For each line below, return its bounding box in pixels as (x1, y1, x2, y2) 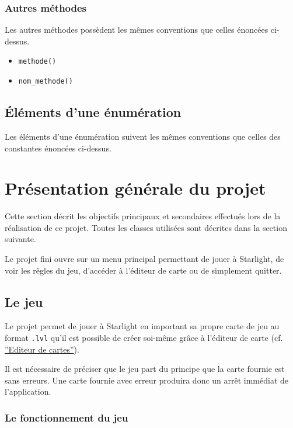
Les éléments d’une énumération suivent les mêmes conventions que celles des (5, 130, 281, 142)
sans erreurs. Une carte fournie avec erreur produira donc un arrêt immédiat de (5, 374, 289, 386)
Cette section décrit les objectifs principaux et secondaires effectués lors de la (5, 210, 281, 222)
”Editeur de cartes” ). (5, 343, 79, 355)
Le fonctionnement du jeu (5, 410, 128, 424)
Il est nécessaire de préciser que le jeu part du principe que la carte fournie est (5, 363, 285, 375)
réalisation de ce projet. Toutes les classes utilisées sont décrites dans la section (5, 221, 287, 233)
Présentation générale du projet (5, 176, 266, 200)
